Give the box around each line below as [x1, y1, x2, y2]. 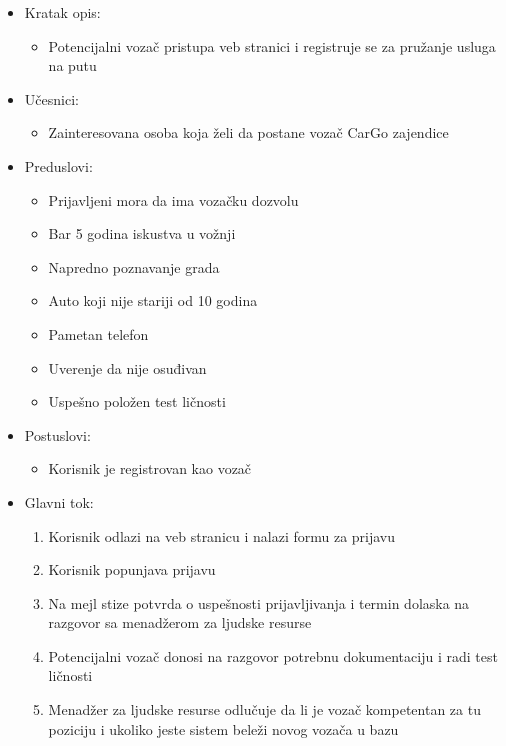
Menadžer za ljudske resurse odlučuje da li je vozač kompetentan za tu [48, 699, 481, 720]
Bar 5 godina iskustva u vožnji [48, 223, 236, 244]
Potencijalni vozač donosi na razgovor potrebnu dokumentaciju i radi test [48, 645, 498, 666]
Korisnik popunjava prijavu [48, 559, 216, 580]
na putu [48, 55, 97, 76]
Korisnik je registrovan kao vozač [48, 458, 252, 479]
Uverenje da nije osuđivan [48, 357, 207, 378]
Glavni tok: [24, 491, 94, 512]
